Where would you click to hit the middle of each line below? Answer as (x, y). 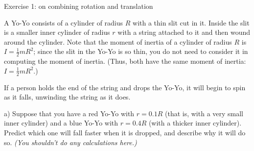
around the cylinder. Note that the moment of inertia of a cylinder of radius (118, 41)
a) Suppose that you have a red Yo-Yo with (69, 113)
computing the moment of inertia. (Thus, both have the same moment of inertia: (125, 61)
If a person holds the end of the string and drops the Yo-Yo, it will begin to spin (125, 87)
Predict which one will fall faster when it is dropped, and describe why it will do (125, 132)
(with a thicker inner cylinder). (195, 123)
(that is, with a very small (204, 113)
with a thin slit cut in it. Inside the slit (191, 22)
